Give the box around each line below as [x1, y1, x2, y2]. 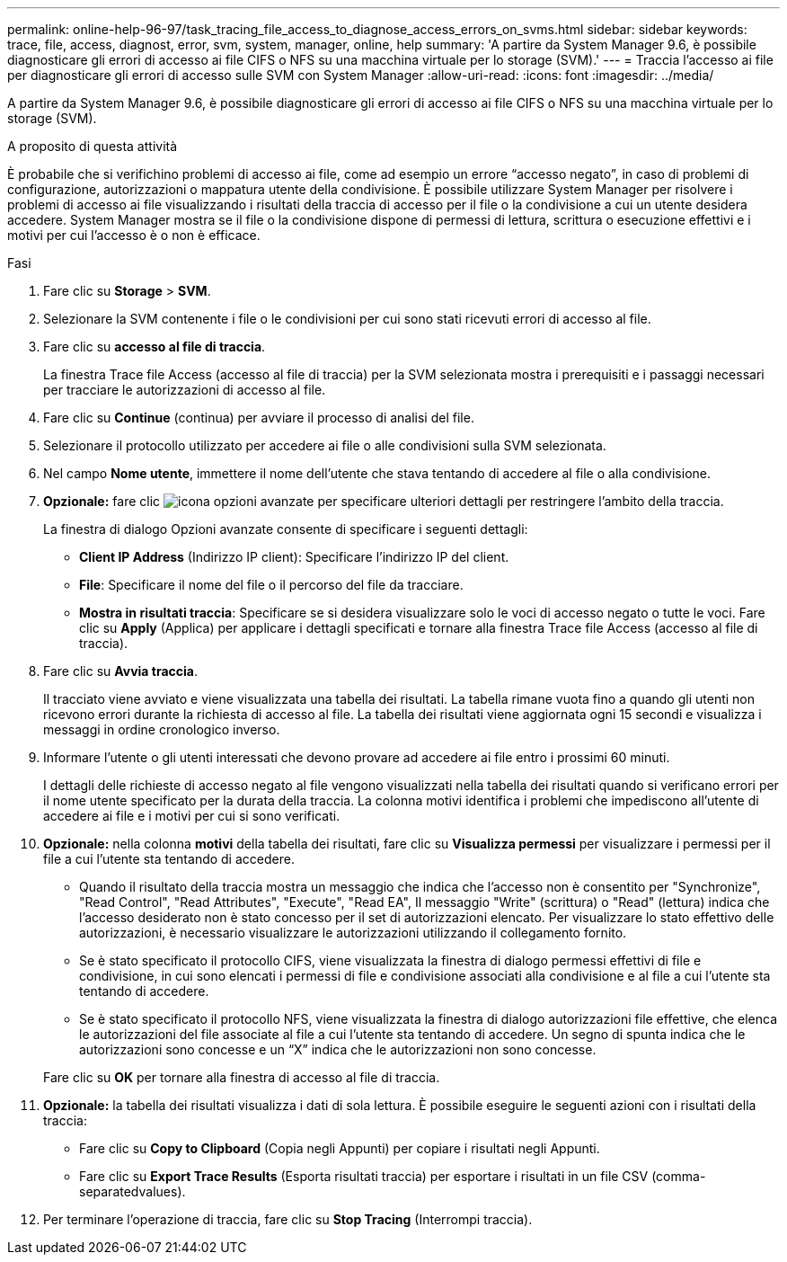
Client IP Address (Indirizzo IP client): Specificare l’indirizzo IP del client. [79, 549, 509, 564]
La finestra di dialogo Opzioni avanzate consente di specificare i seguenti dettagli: [43, 521, 528, 537]
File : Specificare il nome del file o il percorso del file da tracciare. [79, 577, 464, 592]
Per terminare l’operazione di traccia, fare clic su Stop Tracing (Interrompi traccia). [43, 1212, 533, 1227]
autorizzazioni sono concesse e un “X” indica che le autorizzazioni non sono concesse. [79, 1042, 597, 1057]
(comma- [651, 1169, 706, 1184]
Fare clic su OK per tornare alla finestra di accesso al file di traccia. [43, 1070, 440, 1085]
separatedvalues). [79, 1184, 186, 1199]
